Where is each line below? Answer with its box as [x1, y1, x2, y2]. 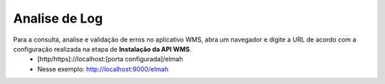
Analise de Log [13, 11, 103, 26]
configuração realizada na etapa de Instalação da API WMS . [13, 44, 192, 53]
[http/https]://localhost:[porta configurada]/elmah [37, 55, 183, 64]
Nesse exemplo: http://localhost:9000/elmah [37, 64, 169, 73]
